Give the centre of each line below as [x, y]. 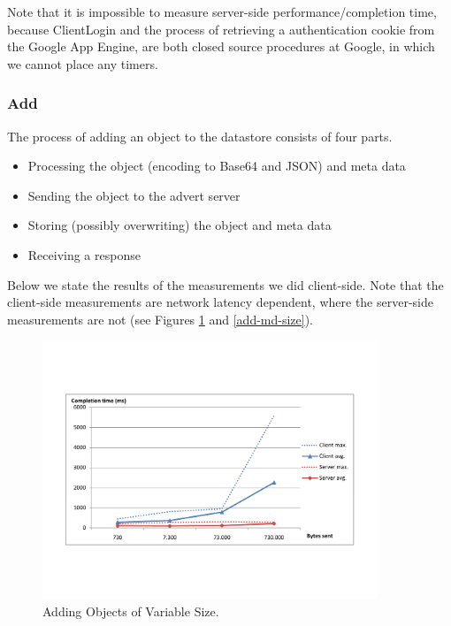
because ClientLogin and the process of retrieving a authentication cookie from [221, 29]
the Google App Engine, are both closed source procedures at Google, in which [221, 46]
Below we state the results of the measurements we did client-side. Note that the [225, 284]
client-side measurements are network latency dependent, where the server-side [220, 302]
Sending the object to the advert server [134, 195]
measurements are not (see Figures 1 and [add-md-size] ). [161, 319]
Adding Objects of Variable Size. [131, 611]
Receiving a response [84, 254]
